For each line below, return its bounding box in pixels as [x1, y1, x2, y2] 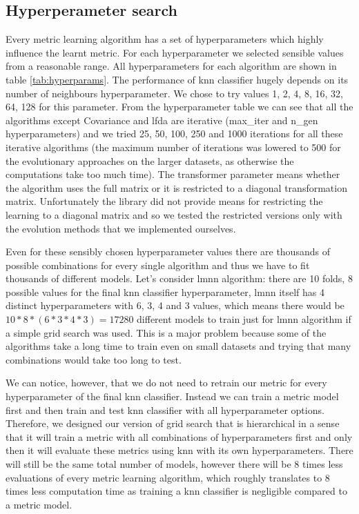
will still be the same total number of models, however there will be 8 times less [6, 457, 343, 471]
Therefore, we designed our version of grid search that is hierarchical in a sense [6, 416, 340, 431]
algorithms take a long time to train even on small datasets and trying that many [6, 339, 351, 353]
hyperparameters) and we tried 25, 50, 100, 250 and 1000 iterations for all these [6, 126, 343, 141]
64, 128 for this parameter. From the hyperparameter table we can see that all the [6, 99, 353, 114]
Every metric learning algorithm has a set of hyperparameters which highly [6, 32, 324, 46]
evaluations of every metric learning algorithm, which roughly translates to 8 [6, 470, 330, 484]
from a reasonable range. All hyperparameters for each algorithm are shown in [6, 59, 337, 73]
